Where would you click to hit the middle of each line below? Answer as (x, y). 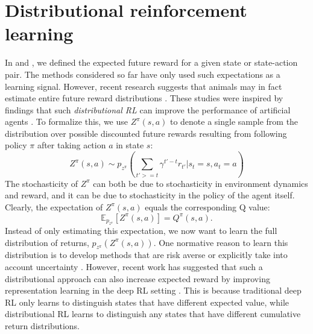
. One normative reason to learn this (221, 242)
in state (130, 145)
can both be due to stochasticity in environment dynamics (201, 183)
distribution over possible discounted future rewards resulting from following (146, 133)
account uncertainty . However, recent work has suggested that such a (134, 266)
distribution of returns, (47, 242)
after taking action (71, 145)
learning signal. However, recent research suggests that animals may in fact (144, 86)
